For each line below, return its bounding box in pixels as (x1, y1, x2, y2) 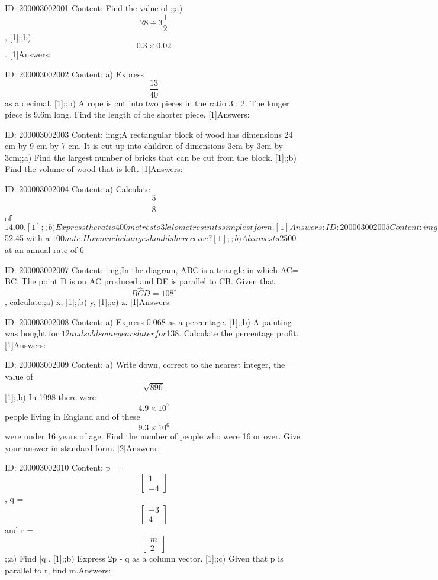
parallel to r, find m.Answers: (5, 563, 111, 576)
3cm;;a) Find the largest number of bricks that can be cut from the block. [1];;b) (5, 151, 297, 163)
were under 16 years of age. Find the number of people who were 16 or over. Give (5, 430, 301, 442)
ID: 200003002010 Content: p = (5, 461, 120, 474)
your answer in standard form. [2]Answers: (5, 441, 159, 453)
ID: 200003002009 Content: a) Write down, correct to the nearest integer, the (5, 358, 285, 371)
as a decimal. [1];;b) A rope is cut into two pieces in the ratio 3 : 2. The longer (5, 96, 289, 109)
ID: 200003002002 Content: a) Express (5, 67, 144, 80)
